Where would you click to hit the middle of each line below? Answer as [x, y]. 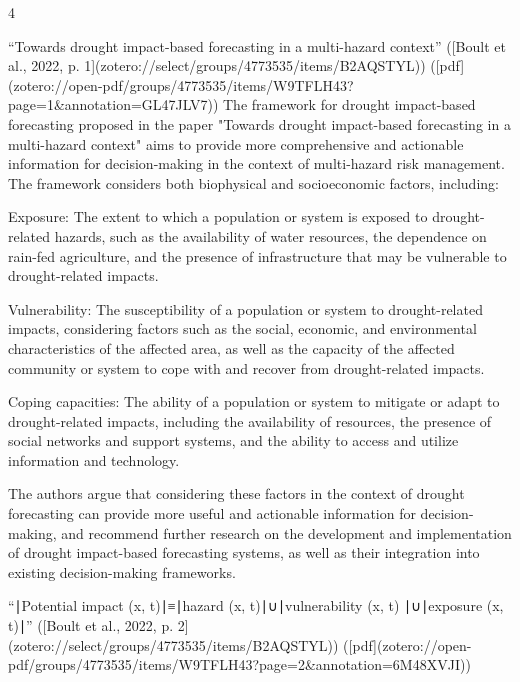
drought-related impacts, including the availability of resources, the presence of [250, 420]
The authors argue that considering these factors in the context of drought [236, 493]
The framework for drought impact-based [349, 104]
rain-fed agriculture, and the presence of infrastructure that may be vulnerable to [257, 255]
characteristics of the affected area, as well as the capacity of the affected [231, 347]
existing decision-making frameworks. [122, 571]
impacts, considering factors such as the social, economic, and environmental [242, 328]
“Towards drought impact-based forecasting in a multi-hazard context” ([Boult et [257, 45]
